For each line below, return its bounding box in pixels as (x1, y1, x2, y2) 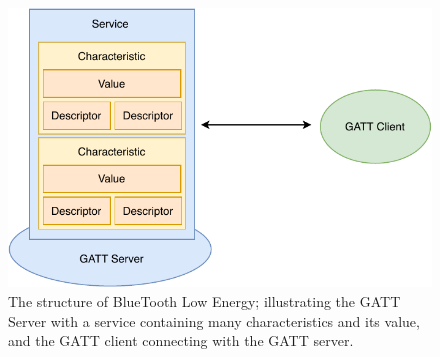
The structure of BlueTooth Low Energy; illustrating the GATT (8, 290, 401, 311)
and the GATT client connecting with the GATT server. (8, 330, 354, 351)
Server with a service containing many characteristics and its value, (8, 310, 420, 331)
